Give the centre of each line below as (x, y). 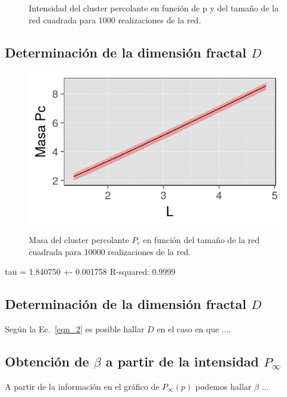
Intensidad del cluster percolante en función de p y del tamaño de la (154, 8)
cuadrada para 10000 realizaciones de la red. (110, 251)
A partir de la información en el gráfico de (82, 386)
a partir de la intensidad (182, 361)
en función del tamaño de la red (201, 240)
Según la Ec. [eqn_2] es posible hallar (75, 329)
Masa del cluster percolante (79, 240)
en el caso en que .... (194, 329)
